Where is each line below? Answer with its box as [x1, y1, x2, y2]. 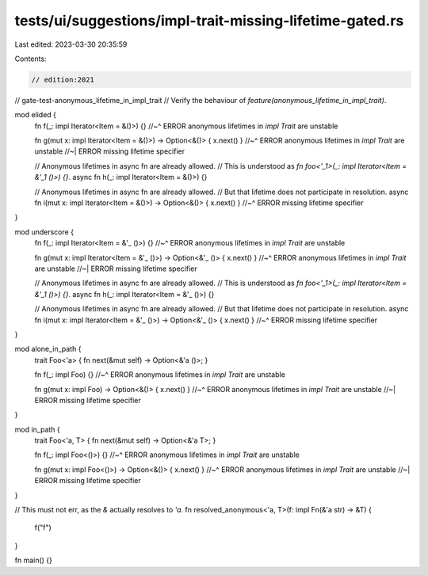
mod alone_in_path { [14, 345, 82, 354]
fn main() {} [14, 555, 53, 565]
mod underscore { [14, 227, 75, 237]
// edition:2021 [31, 75, 95, 84]
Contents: [14, 54, 47, 63]
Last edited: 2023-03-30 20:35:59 [14, 40, 128, 49]
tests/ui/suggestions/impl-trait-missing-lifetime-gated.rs [14, 12, 404, 29]
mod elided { [14, 110, 57, 120]
